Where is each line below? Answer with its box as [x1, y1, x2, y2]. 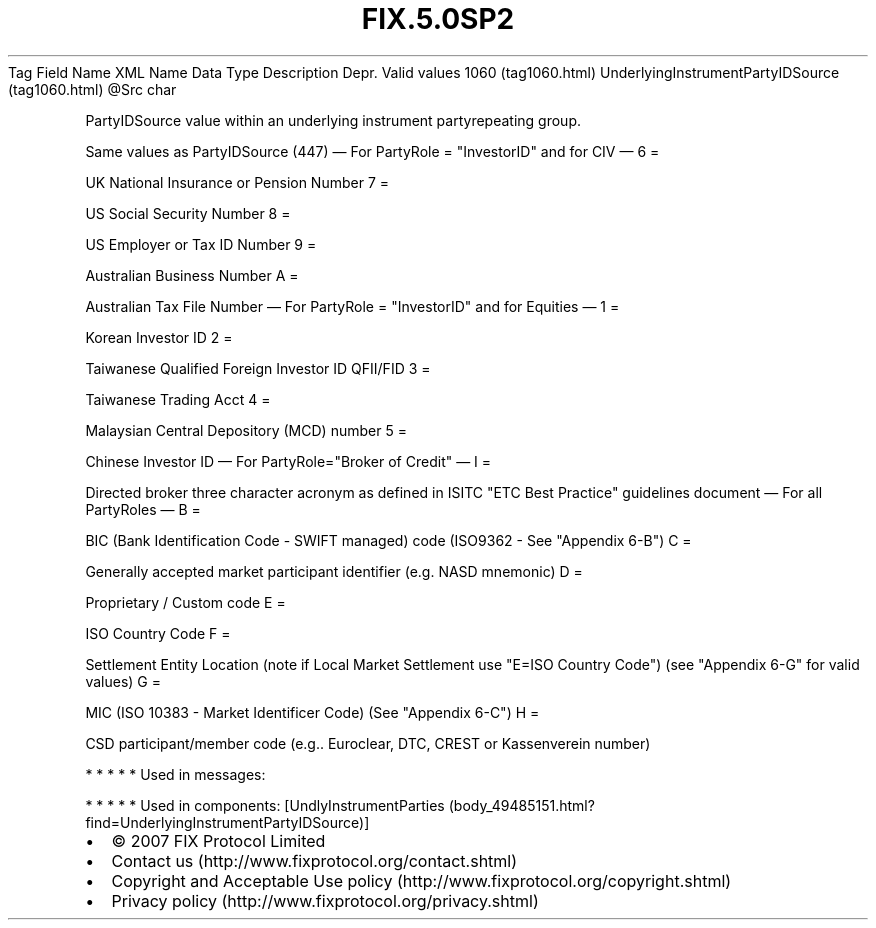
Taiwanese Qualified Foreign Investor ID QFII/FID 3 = [85, 359, 431, 377]
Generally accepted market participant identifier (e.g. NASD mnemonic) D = [85, 562, 583, 580]
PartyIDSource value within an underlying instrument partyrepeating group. [85, 111, 581, 129]
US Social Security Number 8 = [85, 204, 291, 222]
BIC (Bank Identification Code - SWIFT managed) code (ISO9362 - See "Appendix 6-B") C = [85, 531, 692, 549]
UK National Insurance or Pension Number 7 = [85, 173, 390, 191]
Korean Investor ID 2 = [85, 328, 233, 346]
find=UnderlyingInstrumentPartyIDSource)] [85, 813, 370, 831]
